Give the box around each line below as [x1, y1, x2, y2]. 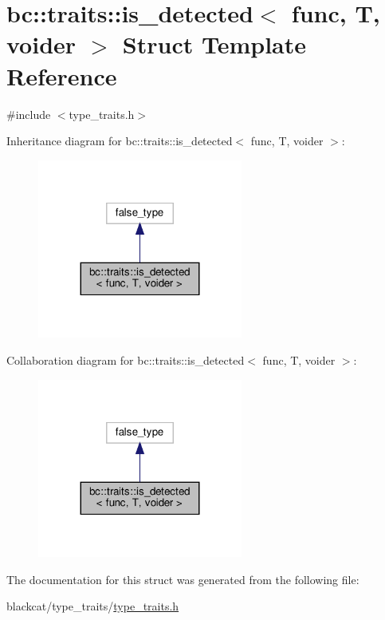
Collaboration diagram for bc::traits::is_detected [6, 351, 245, 368]
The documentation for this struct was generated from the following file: [6, 571, 359, 587]
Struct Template [122, 28, 306, 61]
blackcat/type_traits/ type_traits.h [6, 598, 179, 614]
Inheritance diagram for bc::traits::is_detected [6, 132, 233, 149]
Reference [6, 59, 117, 92]
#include [6, 105, 51, 122]
